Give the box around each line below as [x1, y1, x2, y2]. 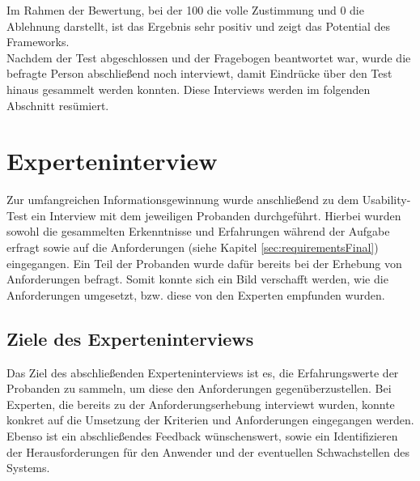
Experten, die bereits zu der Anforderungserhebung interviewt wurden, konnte [6, 395, 395, 412]
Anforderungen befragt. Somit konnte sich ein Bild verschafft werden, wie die [6, 270, 388, 287]
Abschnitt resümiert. [6, 96, 109, 113]
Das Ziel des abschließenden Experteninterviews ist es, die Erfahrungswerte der [6, 364, 399, 381]
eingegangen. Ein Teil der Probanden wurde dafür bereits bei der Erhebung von [6, 254, 402, 271]
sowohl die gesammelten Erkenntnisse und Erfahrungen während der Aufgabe [6, 223, 390, 240]
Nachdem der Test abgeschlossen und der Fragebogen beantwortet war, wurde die [6, 49, 411, 66]
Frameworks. [6, 33, 70, 50]
